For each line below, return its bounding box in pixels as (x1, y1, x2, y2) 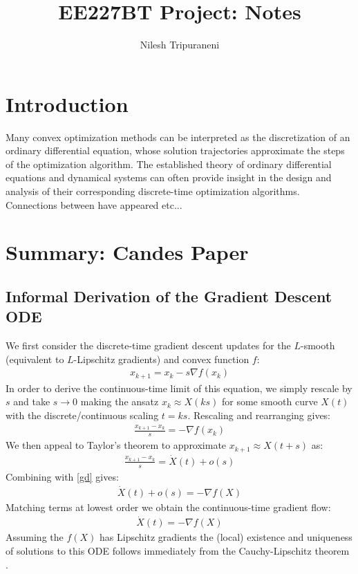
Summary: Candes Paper (6, 238, 249, 266)
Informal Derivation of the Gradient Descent (6, 285, 332, 306)
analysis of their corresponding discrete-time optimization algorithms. (6, 184, 300, 198)
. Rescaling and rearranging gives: (187, 408, 331, 423)
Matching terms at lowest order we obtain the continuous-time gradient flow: (6, 499, 331, 514)
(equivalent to (6, 351, 64, 366)
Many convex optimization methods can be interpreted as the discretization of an (6, 129, 350, 144)
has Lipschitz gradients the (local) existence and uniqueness (100, 530, 352, 544)
